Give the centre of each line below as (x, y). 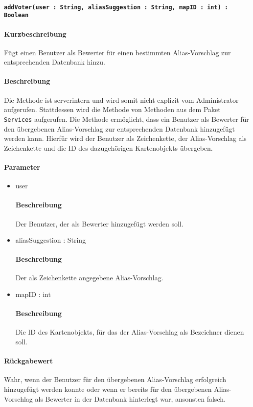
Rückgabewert (28, 361)
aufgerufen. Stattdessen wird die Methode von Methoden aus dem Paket (112, 109)
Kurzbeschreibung (35, 34)
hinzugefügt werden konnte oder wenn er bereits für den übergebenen (108, 389)
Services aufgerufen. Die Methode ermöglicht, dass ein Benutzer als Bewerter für (126, 119)
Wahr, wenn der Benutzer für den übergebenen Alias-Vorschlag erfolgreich (115, 379)
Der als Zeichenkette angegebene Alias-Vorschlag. (89, 278)
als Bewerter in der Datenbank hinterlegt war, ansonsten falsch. (130, 398)
